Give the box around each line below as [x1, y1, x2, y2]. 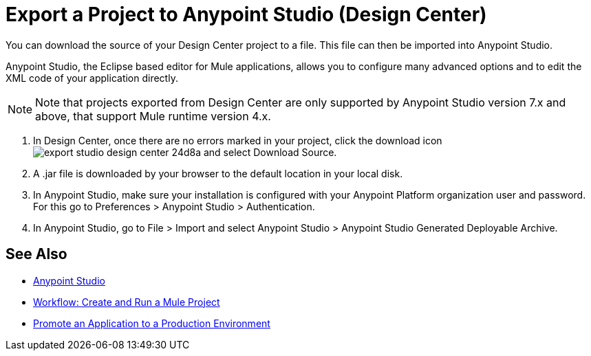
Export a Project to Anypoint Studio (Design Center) [6, 3, 487, 26]
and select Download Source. [203, 146, 337, 158]
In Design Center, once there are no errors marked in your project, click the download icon [33, 134, 442, 146]
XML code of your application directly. [6, 71, 178, 84]
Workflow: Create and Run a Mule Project [33, 296, 220, 308]
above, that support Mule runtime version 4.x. [35, 109, 271, 123]
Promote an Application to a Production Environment [33, 317, 270, 329]
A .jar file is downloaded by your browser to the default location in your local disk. [33, 167, 403, 179]
